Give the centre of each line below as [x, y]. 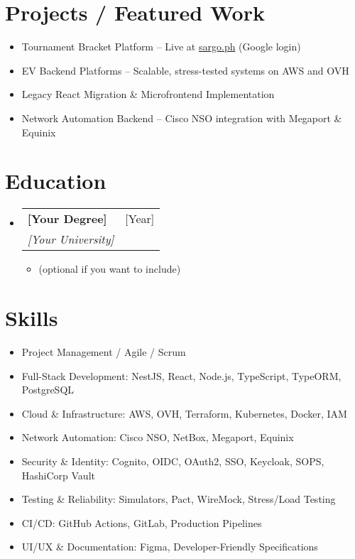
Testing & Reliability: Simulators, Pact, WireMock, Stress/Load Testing [179, 499]
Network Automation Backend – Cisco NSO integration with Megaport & [182, 118]
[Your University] [71, 239]
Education [56, 181]
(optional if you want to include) [110, 269]
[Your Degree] [67, 219]
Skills [32, 318]
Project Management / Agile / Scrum [104, 351]
